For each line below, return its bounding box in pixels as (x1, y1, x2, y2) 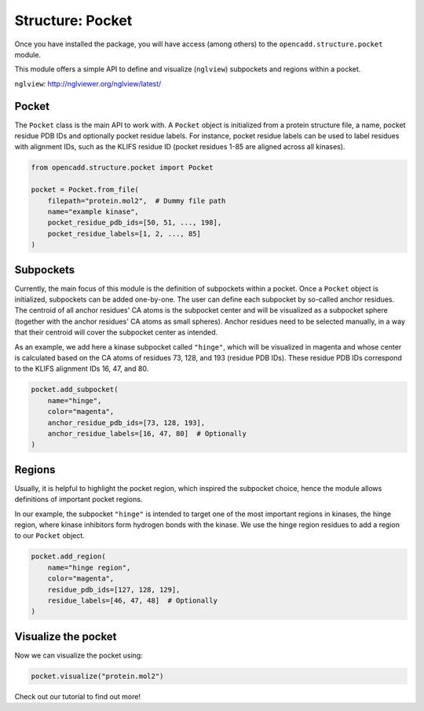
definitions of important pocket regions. (14, 495, 143, 504)
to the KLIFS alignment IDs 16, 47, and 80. (14, 364, 149, 373)
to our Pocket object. (14, 531, 86, 541)
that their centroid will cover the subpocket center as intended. (14, 328, 218, 337)
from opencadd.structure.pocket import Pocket (31, 163, 214, 172)
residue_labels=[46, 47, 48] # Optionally (47, 596, 217, 605)
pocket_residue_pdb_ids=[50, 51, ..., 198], (47, 218, 222, 227)
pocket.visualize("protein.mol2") (31, 672, 164, 680)
